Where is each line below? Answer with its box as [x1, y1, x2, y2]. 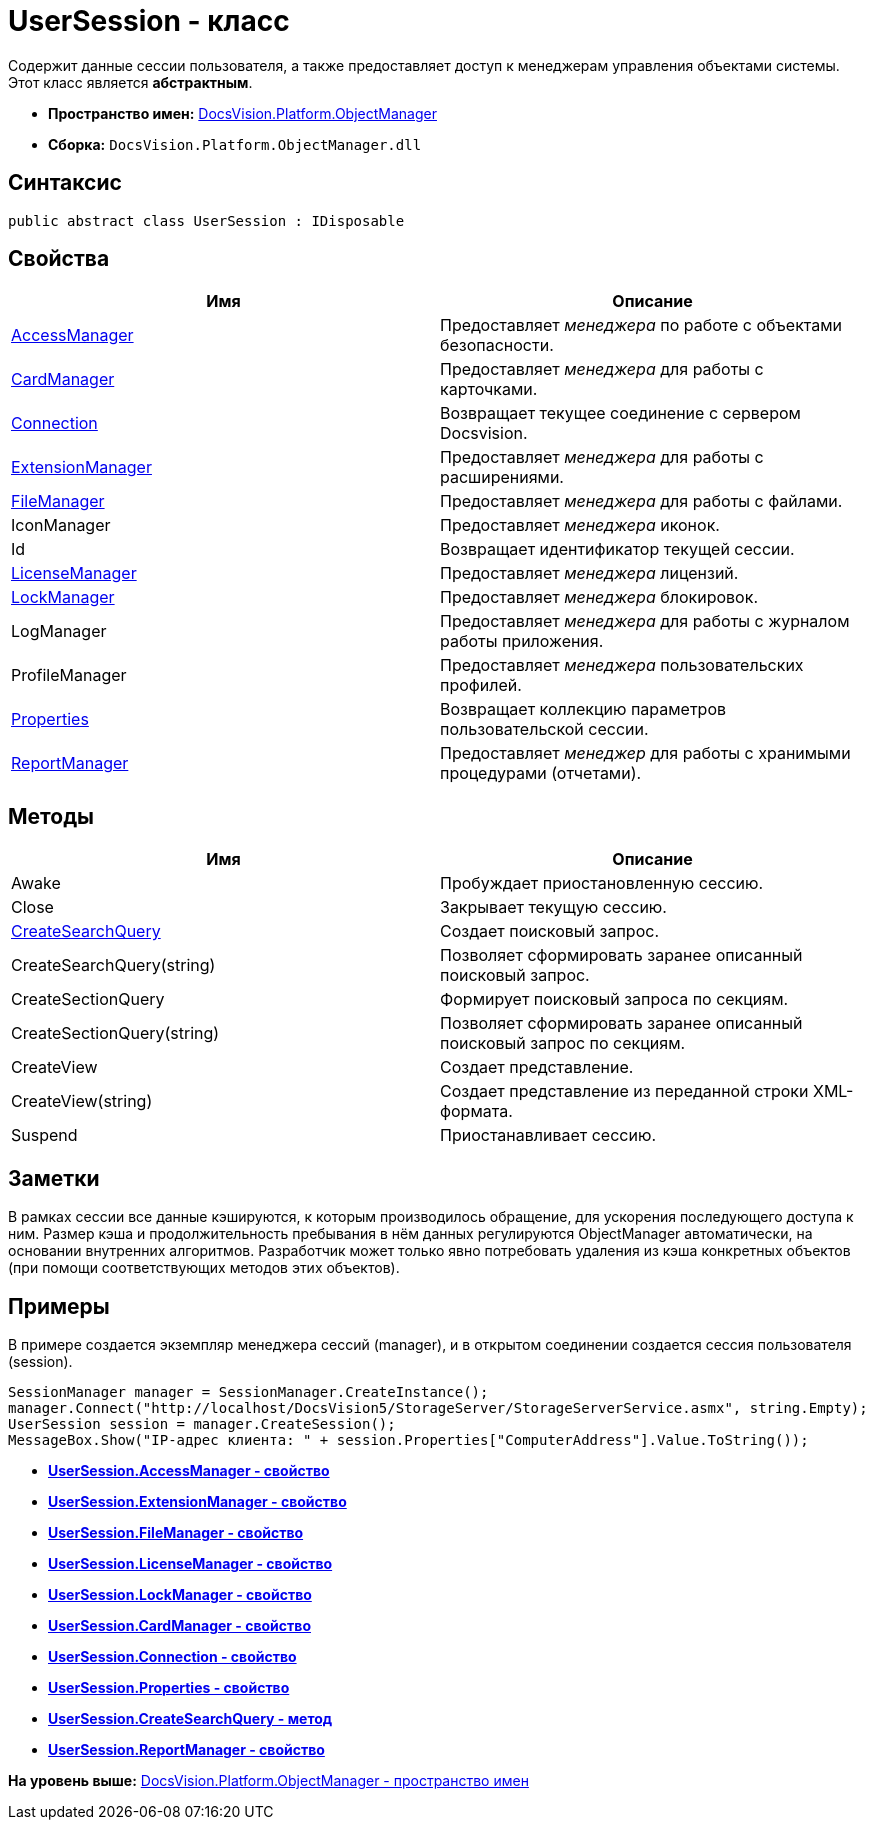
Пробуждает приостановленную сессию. [440, 873, 764, 894]
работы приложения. [440, 631, 604, 652]
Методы [8, 803, 94, 829]
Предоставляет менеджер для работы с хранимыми [440, 743, 851, 764]
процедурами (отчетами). [440, 763, 642, 784]
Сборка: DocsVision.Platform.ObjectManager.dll [48, 135, 422, 153]
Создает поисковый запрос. [440, 921, 659, 942]
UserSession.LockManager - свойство [48, 1585, 312, 1603]
